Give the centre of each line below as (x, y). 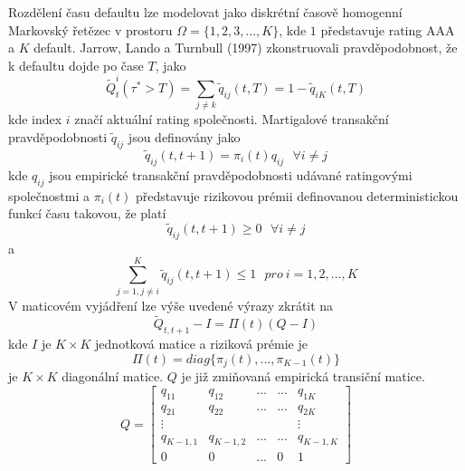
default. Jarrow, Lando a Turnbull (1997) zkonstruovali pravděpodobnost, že (246, 48)
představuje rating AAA (388, 29)
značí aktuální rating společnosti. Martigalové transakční (232, 119)
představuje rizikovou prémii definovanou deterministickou (297, 195)
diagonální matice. (113, 376)
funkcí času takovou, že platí (87, 213)
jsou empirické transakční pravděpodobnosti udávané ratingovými (231, 174)
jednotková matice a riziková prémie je (202, 344)
